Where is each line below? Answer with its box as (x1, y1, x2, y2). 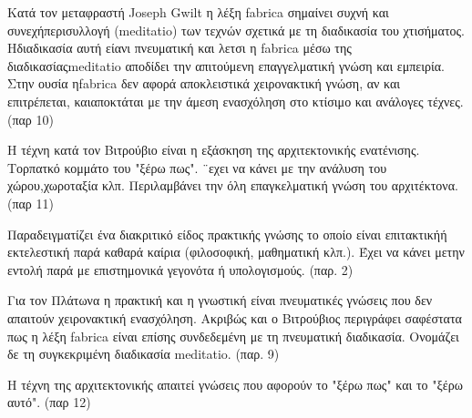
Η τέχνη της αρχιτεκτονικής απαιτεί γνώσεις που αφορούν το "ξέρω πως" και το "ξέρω (7, 374, 463, 393)
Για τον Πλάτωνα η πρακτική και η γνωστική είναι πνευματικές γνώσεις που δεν (7, 291, 433, 310)
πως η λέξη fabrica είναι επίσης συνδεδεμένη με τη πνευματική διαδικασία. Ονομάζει (7, 326, 459, 345)
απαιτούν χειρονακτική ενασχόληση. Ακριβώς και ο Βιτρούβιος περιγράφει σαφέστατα (7, 308, 462, 327)
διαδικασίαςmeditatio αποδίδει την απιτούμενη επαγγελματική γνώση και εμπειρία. (7, 56, 445, 75)
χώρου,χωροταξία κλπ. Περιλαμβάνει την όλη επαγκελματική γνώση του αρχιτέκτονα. (7, 176, 458, 195)
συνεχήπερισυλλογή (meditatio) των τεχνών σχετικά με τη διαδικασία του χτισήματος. (7, 20, 465, 39)
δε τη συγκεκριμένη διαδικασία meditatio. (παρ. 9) (7, 344, 280, 363)
